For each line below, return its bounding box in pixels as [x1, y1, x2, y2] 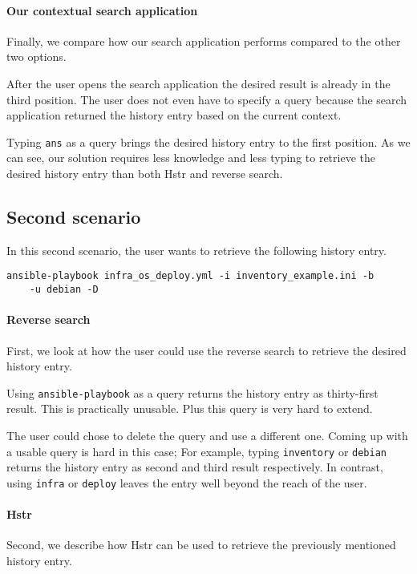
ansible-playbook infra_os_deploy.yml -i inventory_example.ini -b [6, 270, 374, 282]
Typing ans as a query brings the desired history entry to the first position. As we [6, 133, 411, 150]
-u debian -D [29, 284, 99, 296]
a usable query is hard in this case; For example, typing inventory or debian [6, 443, 387, 459]
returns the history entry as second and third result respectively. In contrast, [6, 459, 383, 475]
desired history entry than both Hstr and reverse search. [6, 165, 283, 182]
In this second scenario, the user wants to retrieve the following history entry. [6, 241, 387, 258]
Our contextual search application [6, 2, 198, 18]
